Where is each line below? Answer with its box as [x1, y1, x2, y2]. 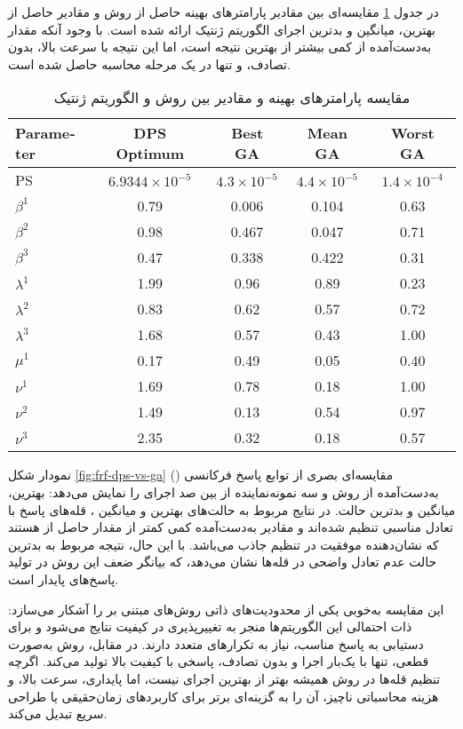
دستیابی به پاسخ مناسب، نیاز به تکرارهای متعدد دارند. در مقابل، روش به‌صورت [8, 634, 424, 653]
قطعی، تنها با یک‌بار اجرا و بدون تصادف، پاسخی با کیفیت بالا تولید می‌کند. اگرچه [8, 652, 429, 670]
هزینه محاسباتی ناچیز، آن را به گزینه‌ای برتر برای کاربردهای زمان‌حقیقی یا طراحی [8, 686, 439, 705]
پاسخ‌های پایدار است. [8, 569, 119, 588]
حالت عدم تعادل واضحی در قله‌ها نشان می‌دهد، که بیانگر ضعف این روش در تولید [8, 552, 437, 571]
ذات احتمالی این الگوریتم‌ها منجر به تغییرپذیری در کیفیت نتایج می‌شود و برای [8, 617, 412, 636]
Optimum [116, 143, 185, 164]
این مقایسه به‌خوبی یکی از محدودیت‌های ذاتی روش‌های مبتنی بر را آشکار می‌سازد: [8, 599, 444, 618]
